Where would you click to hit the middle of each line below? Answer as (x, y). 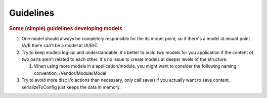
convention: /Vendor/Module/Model (70, 73)
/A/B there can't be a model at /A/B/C (60, 46)
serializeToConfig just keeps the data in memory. (71, 87)
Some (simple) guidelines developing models (66, 28)
